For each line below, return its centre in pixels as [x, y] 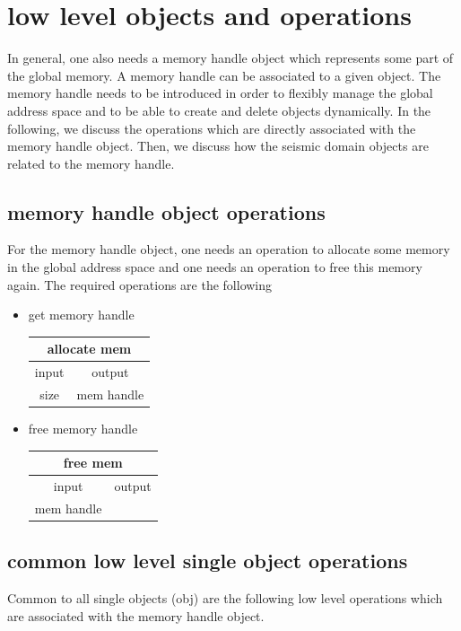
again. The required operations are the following [140, 284]
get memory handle [81, 315]
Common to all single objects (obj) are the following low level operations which [225, 598]
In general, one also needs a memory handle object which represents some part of [230, 58]
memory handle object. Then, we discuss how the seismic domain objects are [218, 146]
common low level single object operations [208, 561]
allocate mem [89, 349]
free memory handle [83, 429]
